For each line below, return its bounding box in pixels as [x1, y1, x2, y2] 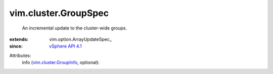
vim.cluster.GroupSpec [9, 7, 109, 18]
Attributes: [9, 52, 31, 58]
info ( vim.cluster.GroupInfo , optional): [22, 59, 100, 65]
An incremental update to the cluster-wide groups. [22, 25, 127, 31]
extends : [9, 36, 29, 42]
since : [9, 43, 23, 49]
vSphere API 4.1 [49, 43, 82, 49]
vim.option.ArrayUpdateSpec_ [49, 36, 112, 42]
